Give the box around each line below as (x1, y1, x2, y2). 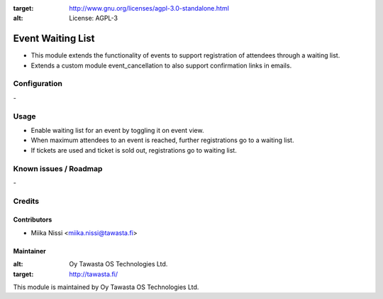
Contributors (13, 215, 52, 224)
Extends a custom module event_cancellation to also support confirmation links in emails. (30, 61, 292, 70)
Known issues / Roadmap (13, 163, 103, 173)
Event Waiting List (13, 33, 95, 45)
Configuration (13, 79, 63, 89)
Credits (13, 196, 39, 206)
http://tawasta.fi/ (69, 270, 118, 278)
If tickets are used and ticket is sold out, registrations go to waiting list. (30, 146, 237, 154)
